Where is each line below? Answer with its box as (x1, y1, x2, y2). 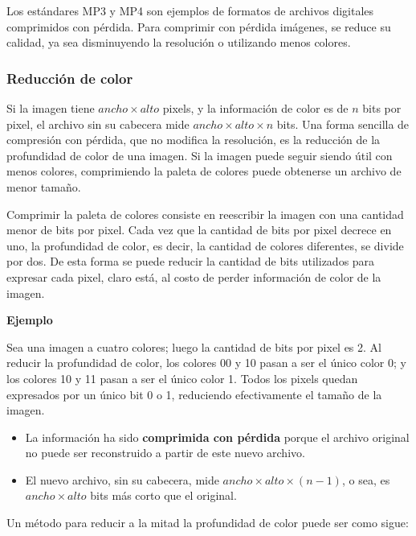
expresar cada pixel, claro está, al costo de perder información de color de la (6, 268, 381, 285)
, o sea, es (341, 471, 390, 488)
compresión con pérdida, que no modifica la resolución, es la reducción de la (6, 131, 381, 148)
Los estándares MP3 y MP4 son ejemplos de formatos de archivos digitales (6, 2, 374, 19)
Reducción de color (6, 68, 133, 88)
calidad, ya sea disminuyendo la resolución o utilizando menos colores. (6, 34, 351, 51)
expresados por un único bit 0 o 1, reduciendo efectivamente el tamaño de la (6, 386, 382, 402)
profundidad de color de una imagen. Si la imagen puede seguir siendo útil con (6, 146, 393, 163)
